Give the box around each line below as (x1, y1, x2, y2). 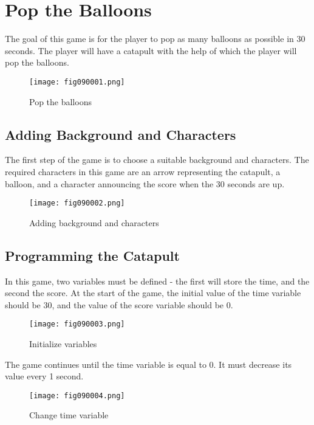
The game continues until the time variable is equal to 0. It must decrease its (5, 358, 292, 370)
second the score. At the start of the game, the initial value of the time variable (5, 286, 301, 299)
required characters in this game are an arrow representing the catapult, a (5, 165, 281, 178)
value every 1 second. (5, 370, 84, 382)
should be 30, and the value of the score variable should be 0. (5, 298, 233, 311)
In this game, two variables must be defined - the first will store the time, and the (5, 274, 310, 287)
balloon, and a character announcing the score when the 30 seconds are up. (5, 177, 285, 190)
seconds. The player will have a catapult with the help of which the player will (5, 44, 297, 57)
